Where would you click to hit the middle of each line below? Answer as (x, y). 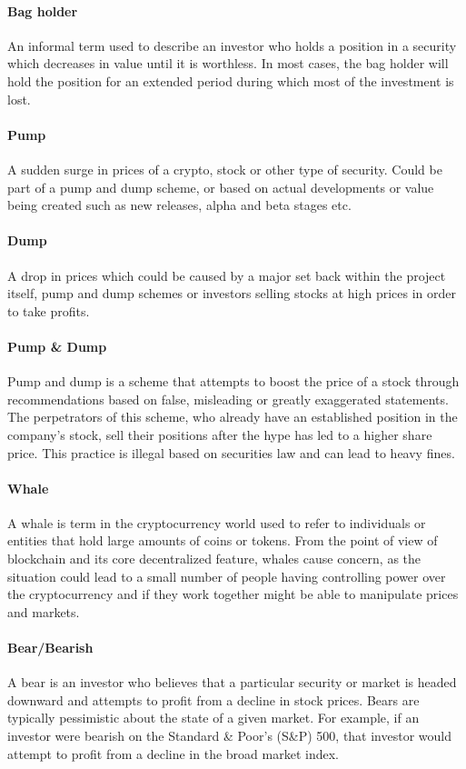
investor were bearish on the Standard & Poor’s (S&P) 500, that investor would (230, 736)
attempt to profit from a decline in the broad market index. (173, 753)
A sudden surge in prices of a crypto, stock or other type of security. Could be (225, 169)
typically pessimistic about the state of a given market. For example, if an (213, 718)
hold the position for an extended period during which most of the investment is (231, 80)
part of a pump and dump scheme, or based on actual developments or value (221, 187)
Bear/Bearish (50, 648)
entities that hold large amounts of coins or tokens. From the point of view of (223, 540)
